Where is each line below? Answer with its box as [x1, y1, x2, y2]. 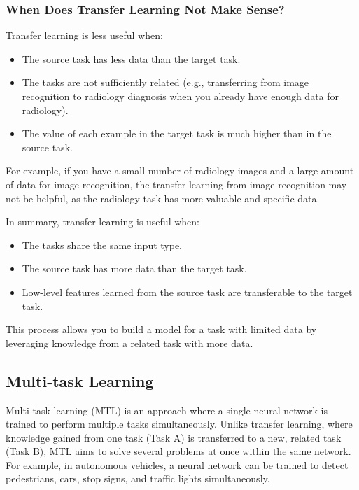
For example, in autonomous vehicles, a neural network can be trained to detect [6, 457, 349, 472]
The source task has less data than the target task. [22, 51, 241, 66]
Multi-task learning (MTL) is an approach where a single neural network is [6, 402, 328, 417]
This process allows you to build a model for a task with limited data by [6, 322, 317, 337]
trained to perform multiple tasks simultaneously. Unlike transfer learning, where [6, 416, 353, 431]
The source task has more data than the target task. [22, 261, 247, 276]
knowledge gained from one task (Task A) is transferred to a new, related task [6, 430, 342, 444]
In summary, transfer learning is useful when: [6, 214, 199, 229]
